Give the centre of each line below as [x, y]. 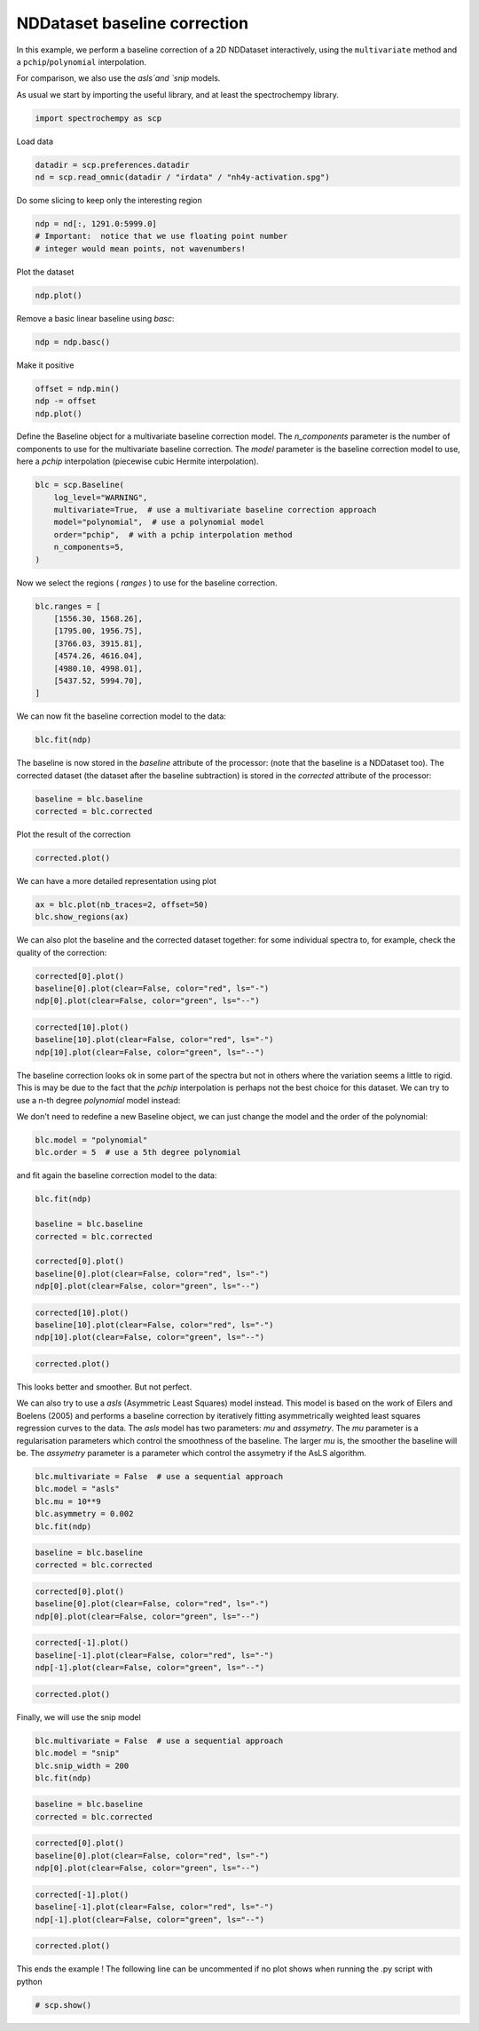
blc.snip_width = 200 [82, 1765]
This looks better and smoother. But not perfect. [104, 1387]
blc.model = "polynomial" [91, 1140]
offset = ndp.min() [77, 388]
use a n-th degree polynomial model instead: [98, 1100]
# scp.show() [63, 2005]
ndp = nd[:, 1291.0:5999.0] [96, 224]
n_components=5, [89, 547]
